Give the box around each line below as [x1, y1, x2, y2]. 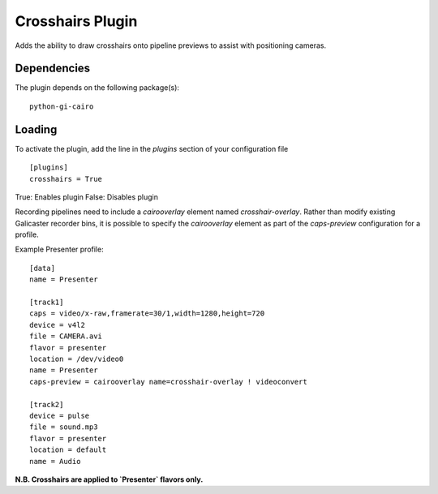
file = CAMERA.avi [29, 332, 103, 341]
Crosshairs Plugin [15, 12, 138, 30]
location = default [29, 445, 107, 454]
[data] [29, 264, 56, 273]
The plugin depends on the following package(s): [15, 83, 180, 92]
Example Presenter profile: [15, 244, 105, 255]
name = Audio [29, 457, 81, 466]
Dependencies [15, 62, 91, 75]
